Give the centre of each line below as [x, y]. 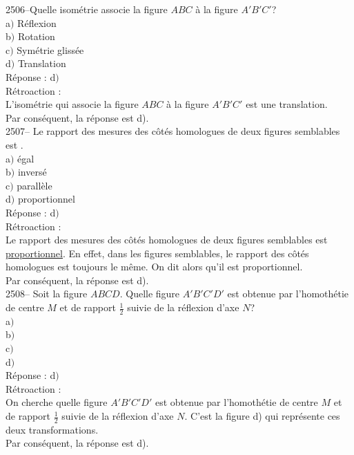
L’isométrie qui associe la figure [72, 104]
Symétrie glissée [50, 49]
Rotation [36, 36]
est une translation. [287, 104]
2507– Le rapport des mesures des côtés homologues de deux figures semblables [173, 131]
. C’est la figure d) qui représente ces [262, 416]
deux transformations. [52, 429]
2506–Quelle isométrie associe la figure [87, 9]
